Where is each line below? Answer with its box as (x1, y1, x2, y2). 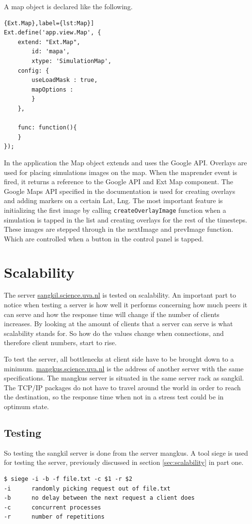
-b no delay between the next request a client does (4, 494, 195, 502)
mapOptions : (31, 86, 74, 93)
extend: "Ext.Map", (17, 38, 80, 46)
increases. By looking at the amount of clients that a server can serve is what (4, 318, 233, 329)
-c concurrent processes (4, 504, 101, 511)
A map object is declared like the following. (4, 1, 133, 11)
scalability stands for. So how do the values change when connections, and (4, 328, 224, 338)
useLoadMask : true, (31, 77, 98, 84)
